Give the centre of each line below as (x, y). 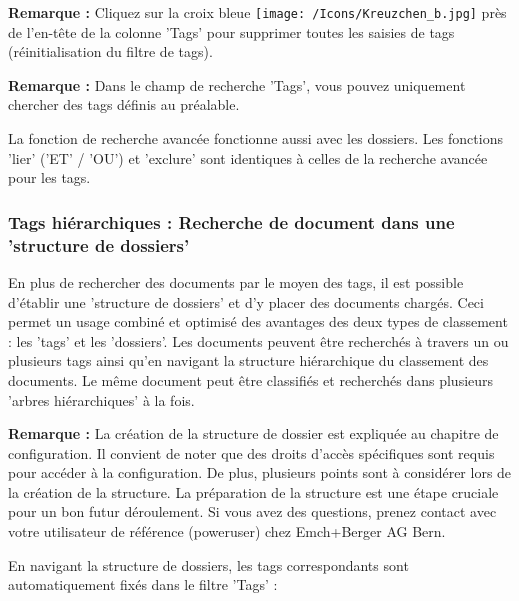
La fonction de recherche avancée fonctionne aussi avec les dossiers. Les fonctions (255, 138)
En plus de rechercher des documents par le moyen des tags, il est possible (236, 281)
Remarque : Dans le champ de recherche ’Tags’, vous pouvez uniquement (237, 84)
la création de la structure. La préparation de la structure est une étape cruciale (253, 491)
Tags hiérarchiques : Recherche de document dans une (231, 221)
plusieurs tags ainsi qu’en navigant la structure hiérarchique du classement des (248, 360)
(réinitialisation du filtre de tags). (110, 51)
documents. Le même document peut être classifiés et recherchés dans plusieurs (251, 379)
